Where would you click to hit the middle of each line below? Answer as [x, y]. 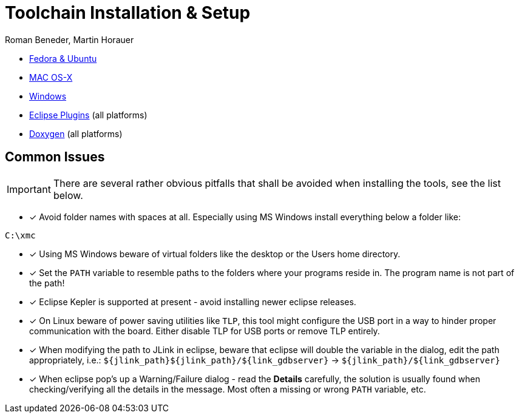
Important [29, 189]
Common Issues [55, 157]
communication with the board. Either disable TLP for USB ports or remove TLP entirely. [205, 331]
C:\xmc [20, 235]
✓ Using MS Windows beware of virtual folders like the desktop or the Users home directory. [215, 254]
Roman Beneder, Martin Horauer [70, 39]
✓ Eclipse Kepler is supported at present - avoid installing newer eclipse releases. [193, 302]
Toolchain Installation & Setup [128, 13]
